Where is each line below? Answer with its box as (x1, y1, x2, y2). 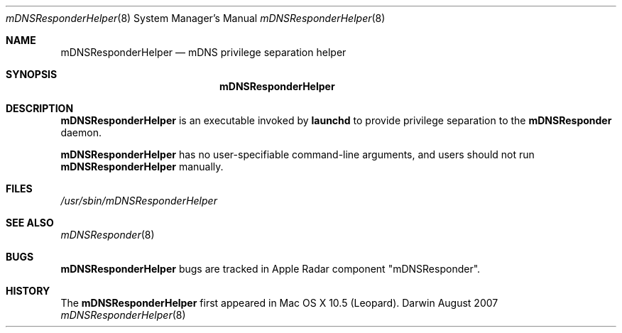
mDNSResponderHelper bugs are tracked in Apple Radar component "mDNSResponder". (60, 263, 481, 275)
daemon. (60, 126, 102, 138)
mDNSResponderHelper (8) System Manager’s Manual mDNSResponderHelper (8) (6, 12, 386, 24)
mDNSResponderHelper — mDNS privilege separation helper (60, 46, 347, 58)
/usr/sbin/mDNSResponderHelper (60, 195, 217, 207)
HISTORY (6, 285, 50, 297)
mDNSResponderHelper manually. (60, 160, 224, 173)
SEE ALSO (6, 217, 54, 229)
